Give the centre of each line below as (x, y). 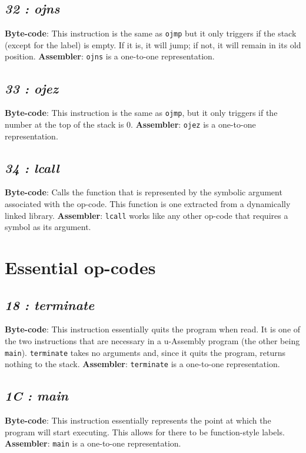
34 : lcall (32, 167)
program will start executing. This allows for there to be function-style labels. (145, 432)
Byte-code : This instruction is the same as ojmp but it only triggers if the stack (151, 33)
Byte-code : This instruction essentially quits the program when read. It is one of (153, 329)
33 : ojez (32, 88)
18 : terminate (50, 304)
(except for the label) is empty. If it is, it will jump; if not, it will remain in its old (153, 44)
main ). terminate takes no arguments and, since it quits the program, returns (145, 352)
